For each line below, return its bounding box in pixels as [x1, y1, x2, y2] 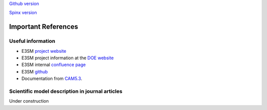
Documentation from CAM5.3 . [21, 75, 83, 81]
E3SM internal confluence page [21, 62, 86, 68]
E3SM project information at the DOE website [21, 55, 114, 61]
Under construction [9, 98, 49, 104]
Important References [9, 23, 79, 31]
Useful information [9, 37, 55, 44]
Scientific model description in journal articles [9, 88, 123, 95]
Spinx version [9, 10, 37, 16]
